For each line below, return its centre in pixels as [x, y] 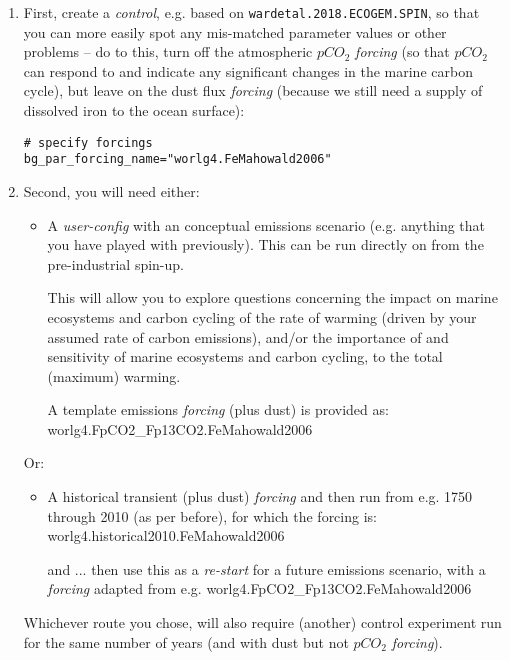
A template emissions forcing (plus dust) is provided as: [218, 409]
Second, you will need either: [111, 190]
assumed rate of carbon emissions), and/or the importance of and [248, 336]
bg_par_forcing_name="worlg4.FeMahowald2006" [177, 159]
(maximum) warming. [114, 375]
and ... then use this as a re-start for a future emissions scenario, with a [266, 568]
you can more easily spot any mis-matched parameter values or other [235, 31]
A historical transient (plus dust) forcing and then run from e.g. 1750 [260, 496]
